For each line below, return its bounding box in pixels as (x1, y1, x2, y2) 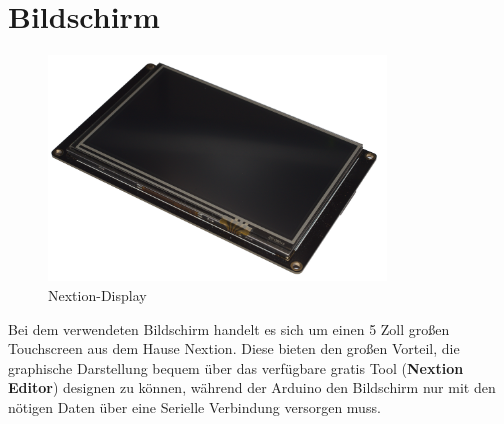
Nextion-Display (48, 284, 147, 305)
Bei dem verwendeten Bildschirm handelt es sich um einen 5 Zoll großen (8, 318, 450, 339)
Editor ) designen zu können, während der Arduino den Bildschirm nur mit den (8, 377, 496, 398)
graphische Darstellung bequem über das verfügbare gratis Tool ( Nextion (8, 357, 464, 378)
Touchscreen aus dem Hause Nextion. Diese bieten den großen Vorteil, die (8, 338, 460, 359)
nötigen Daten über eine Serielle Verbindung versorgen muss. (8, 396, 381, 417)
